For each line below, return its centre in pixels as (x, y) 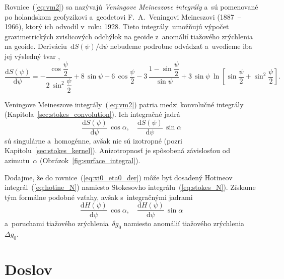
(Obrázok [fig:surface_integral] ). (90, 160)
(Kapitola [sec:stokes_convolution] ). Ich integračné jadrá (92, 114)
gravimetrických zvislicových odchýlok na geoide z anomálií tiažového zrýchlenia (129, 36)
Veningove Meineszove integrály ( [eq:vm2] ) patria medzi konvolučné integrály (124, 104)
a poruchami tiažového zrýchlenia (57, 223)
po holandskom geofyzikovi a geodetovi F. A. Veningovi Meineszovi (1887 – (123, 16)
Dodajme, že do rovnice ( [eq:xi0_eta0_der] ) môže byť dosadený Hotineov (119, 177)
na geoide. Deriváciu (36, 46)
